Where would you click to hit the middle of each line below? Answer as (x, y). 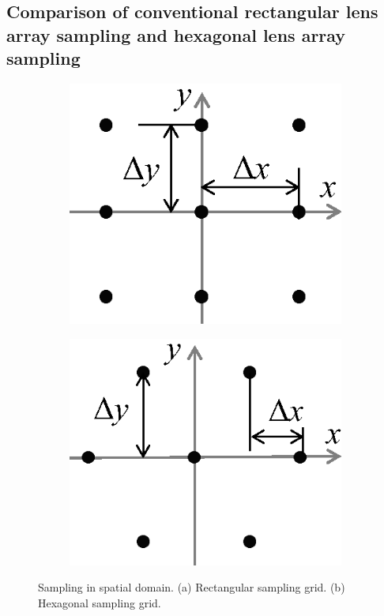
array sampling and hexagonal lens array (176, 34)
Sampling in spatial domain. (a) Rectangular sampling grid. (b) (192, 587)
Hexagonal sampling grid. (100, 603)
